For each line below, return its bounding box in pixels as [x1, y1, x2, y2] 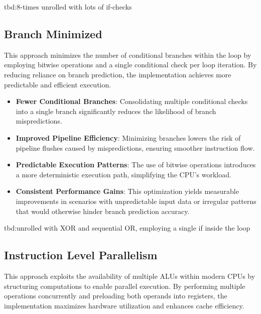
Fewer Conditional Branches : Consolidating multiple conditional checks [16, 96, 248, 107]
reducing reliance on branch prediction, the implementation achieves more [4, 69, 231, 79]
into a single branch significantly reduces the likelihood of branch [16, 106, 216, 116]
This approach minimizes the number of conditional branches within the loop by [4, 49, 251, 60]
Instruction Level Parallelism [4, 247, 158, 263]
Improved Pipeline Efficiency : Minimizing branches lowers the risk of [16, 132, 241, 143]
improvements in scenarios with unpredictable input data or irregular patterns [16, 195, 256, 206]
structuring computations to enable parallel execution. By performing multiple [4, 280, 245, 291]
